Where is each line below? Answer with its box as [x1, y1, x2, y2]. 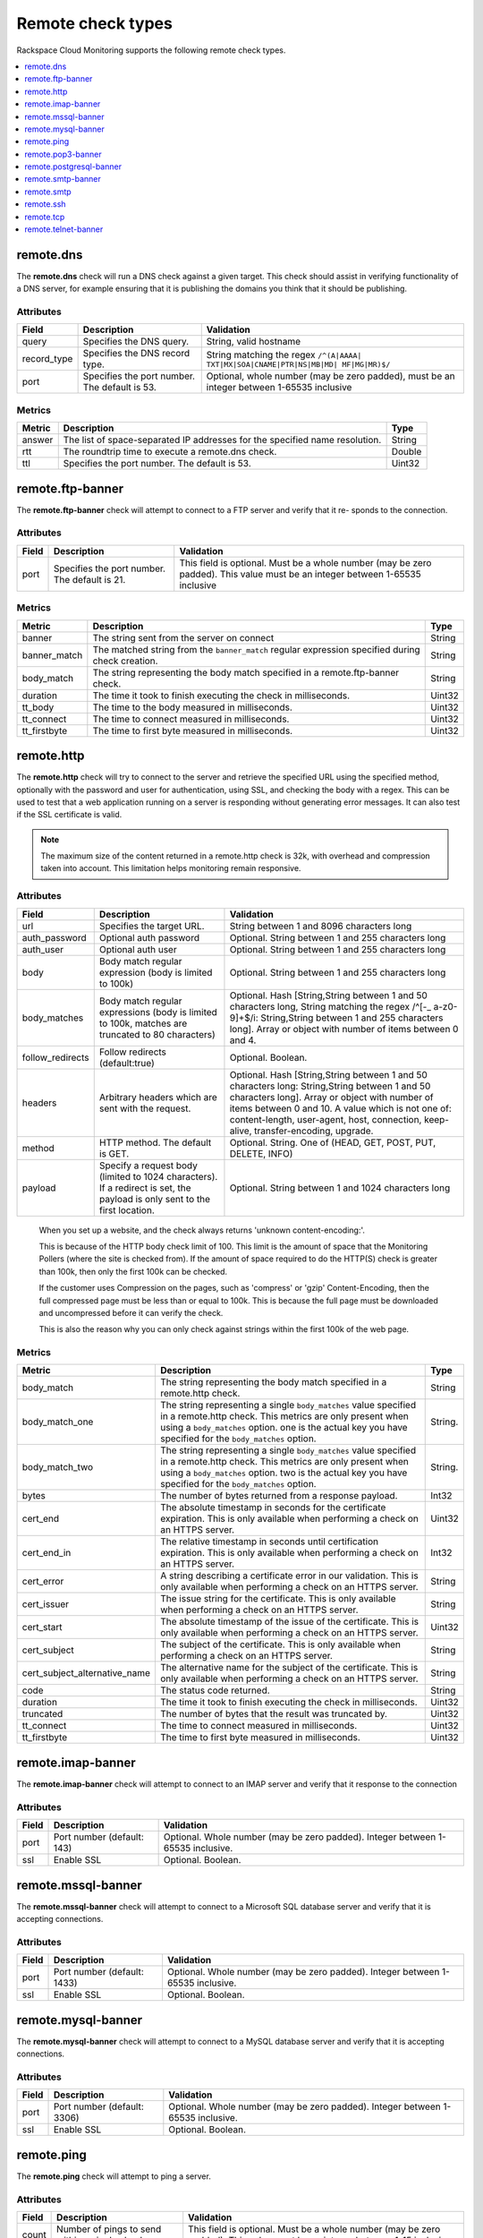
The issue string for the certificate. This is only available [160, 1593, 397, 1605]
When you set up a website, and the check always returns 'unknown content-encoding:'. [38, 1225, 366, 1235]
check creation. [92, 654, 158, 667]
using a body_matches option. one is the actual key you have [160, 1422, 408, 1434]
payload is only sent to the [98, 1192, 210, 1205]
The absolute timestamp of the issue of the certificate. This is [160, 1616, 419, 1628]
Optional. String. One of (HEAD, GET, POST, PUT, [229, 1136, 436, 1149]
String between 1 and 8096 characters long [229, 919, 412, 932]
